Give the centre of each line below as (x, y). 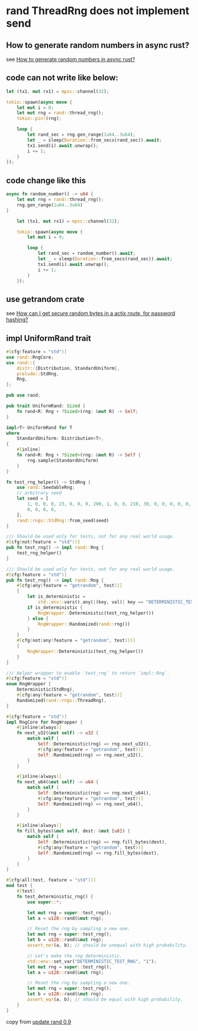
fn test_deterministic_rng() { (55, 897)
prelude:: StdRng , (38, 374)
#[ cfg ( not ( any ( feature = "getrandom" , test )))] (76, 641)
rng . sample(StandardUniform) (63, 460)
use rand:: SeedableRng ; (46, 488)
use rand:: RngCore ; (30, 357)
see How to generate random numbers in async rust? (71, 59)
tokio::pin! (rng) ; (39, 119)
